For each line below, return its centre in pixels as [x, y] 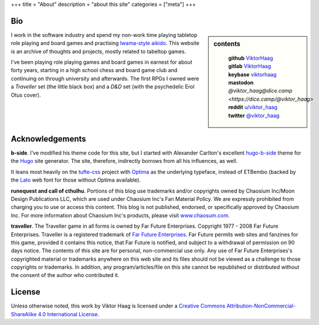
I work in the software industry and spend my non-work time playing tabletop [104, 35]
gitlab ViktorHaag [250, 66]
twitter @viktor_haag [254, 115]
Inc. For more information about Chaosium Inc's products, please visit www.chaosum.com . [120, 215]
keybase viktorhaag [252, 74]
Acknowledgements [48, 138]
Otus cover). [26, 95]
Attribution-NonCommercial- [261, 306]
